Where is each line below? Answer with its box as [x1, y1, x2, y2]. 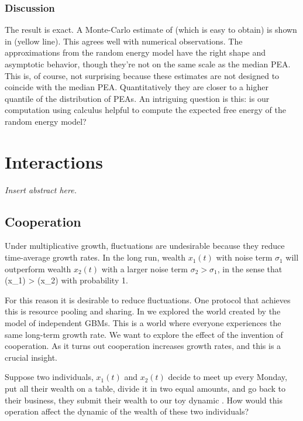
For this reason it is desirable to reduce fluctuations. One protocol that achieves [5, 293, 291, 306]
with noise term [216, 251, 273, 263]
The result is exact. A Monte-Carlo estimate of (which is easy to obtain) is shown [5, 23, 297, 36]
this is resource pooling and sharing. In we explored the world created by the [5, 305, 281, 317]
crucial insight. [5, 351, 57, 363]
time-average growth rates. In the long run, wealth [5, 251, 185, 263]
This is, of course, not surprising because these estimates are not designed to [5, 69, 280, 81]
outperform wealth [5, 262, 71, 275]
